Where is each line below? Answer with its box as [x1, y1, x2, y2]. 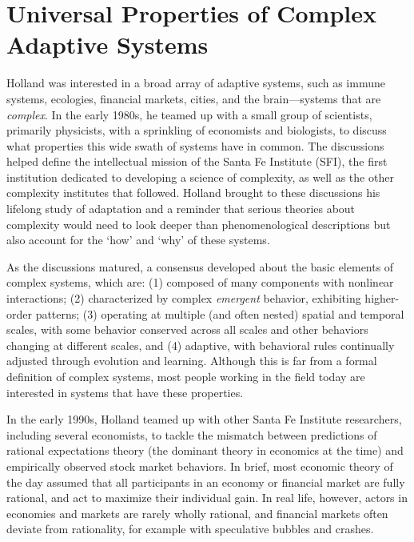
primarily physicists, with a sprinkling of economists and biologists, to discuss [6, 122, 387, 139]
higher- [364, 290, 400, 307]
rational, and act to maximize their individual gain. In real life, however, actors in [6, 489, 408, 506]
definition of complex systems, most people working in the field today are [6, 368, 365, 384]
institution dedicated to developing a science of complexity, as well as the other [6, 168, 394, 185]
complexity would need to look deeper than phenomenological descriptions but [6, 215, 391, 232]
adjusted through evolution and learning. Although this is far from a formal [6, 352, 377, 369]
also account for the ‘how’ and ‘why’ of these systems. [6, 231, 270, 248]
